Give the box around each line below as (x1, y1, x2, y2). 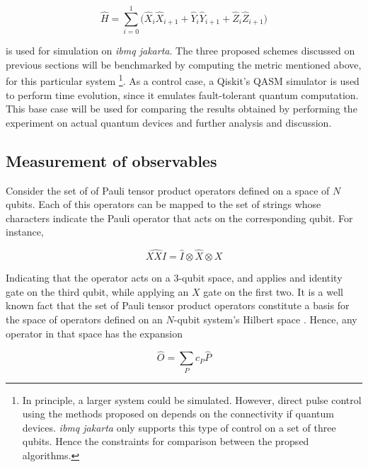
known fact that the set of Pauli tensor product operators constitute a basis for (6, 298, 350, 313)
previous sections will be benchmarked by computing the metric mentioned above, (6, 57, 362, 71)
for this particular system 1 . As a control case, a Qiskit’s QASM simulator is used (6, 71, 360, 88)
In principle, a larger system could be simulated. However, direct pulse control (22, 392, 362, 407)
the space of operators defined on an (6, 311, 163, 326)
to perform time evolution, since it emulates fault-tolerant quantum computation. (6, 87, 359, 102)
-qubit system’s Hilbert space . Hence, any (173, 311, 357, 326)
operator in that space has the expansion (6, 325, 183, 340)
